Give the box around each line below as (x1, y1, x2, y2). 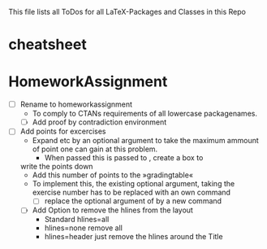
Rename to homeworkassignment (19, 99, 132, 109)
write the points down (19, 162, 93, 172)
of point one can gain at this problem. (32, 144, 158, 154)
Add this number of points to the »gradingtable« (32, 170, 193, 180)
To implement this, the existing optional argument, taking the (32, 179, 235, 189)
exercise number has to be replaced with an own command (32, 187, 231, 198)
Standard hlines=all (44, 215, 110, 225)
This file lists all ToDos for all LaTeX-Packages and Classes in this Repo (8, 7, 246, 16)
